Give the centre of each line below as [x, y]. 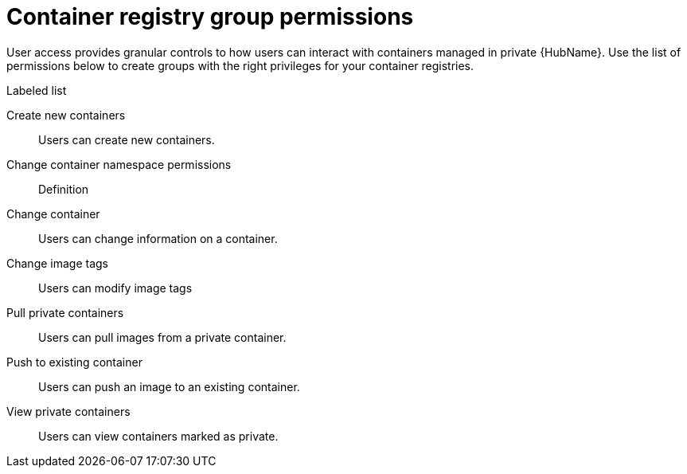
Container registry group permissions [210, 17]
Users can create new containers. [127, 139]
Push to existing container [74, 362]
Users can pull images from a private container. [162, 337]
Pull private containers [65, 312]
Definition [64, 189]
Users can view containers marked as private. [158, 436]
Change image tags [58, 263]
